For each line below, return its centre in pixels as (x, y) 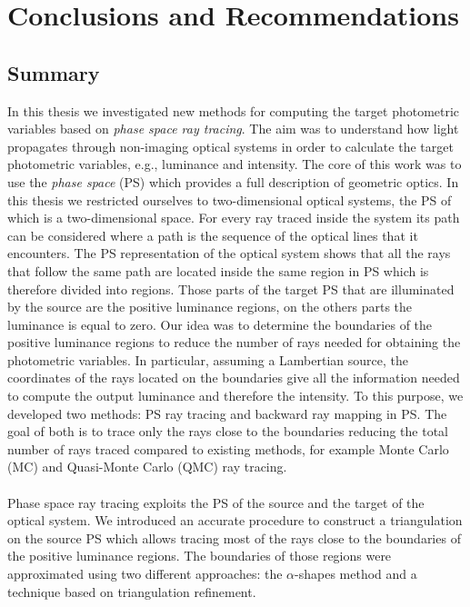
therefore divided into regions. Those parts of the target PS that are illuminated (231, 289)
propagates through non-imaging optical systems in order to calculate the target (230, 146)
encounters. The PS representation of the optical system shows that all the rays (229, 253)
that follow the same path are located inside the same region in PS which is (218, 270)
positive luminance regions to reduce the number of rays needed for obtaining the (234, 342)
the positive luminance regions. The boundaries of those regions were (200, 556)
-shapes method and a (356, 574)
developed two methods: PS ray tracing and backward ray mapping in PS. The (227, 413)
